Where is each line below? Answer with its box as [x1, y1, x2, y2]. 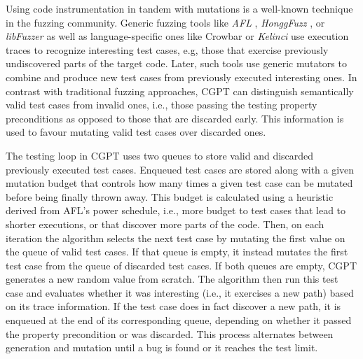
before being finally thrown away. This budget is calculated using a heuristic [6, 189, 334, 204]
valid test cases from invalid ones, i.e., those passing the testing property [6, 97, 317, 112]
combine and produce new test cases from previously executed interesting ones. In [6, 69, 357, 84]
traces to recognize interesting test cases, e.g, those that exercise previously [6, 42, 329, 57]
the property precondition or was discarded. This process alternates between [6, 326, 334, 341]
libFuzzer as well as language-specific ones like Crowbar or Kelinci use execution [6, 29, 349, 43]
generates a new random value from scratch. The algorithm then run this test [6, 272, 338, 286]
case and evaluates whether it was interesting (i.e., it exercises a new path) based [6, 285, 354, 300]
